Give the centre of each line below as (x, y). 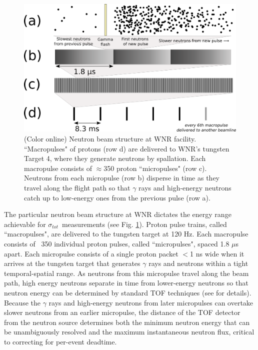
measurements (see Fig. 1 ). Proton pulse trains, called (144, 224)
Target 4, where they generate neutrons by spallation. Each (115, 158)
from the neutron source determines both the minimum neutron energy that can (127, 322)
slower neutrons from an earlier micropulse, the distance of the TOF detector (122, 312)
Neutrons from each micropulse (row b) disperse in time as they (122, 178)
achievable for (25, 224)
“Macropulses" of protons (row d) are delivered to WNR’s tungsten (127, 148)
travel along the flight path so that (77, 188)
